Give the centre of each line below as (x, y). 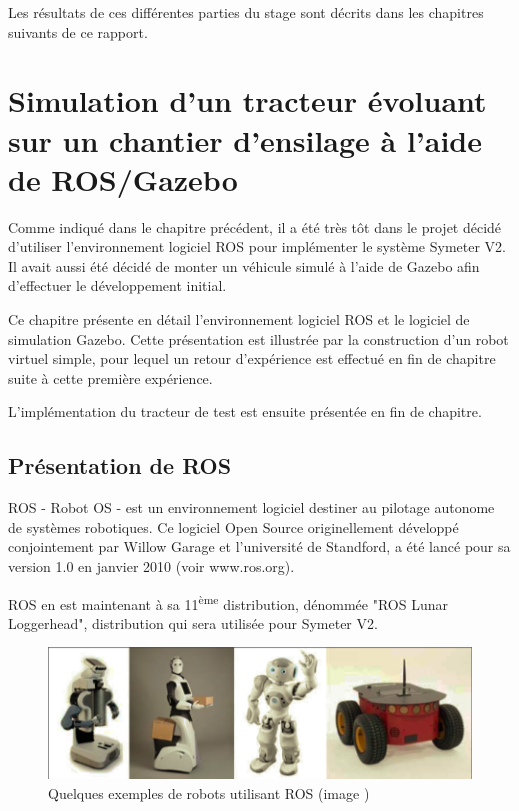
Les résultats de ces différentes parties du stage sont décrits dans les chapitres (246, 12)
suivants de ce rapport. (78, 31)
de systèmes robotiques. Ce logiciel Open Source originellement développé (233, 526)
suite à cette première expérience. (110, 377)
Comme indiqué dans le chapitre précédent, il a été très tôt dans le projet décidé (255, 226)
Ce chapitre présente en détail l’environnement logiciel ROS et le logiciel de (239, 319)
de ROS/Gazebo (123, 178)
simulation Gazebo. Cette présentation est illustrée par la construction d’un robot (258, 338)
